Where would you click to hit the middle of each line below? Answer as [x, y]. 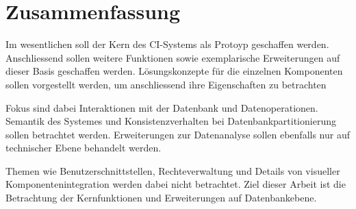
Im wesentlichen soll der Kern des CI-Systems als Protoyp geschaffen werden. [167, 44]
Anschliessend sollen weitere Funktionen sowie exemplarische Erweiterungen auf [173, 57]
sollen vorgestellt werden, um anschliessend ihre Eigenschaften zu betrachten [166, 84]
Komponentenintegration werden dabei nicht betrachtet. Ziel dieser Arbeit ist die [176, 184]
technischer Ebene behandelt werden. [84, 148]
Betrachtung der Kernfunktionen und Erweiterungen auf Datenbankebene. [161, 198]
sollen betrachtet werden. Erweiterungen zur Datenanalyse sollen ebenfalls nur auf [178, 134]
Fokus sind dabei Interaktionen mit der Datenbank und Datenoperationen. [162, 107]
